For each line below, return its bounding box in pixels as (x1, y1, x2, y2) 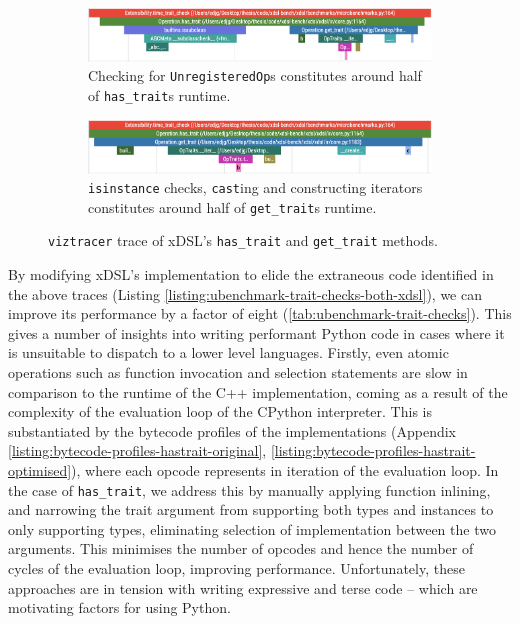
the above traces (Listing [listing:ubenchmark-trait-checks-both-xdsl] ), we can (8, 283, 482, 304)
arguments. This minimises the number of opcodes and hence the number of (8, 538, 474, 559)
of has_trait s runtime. (88, 85, 231, 106)
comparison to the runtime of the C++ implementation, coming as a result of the (8, 381, 508, 402)
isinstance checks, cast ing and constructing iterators (88, 177, 423, 198)
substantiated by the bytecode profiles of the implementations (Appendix (8, 420, 456, 441)
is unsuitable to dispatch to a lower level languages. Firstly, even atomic (8, 342, 449, 363)
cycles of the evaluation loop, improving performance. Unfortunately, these (8, 558, 465, 579)
